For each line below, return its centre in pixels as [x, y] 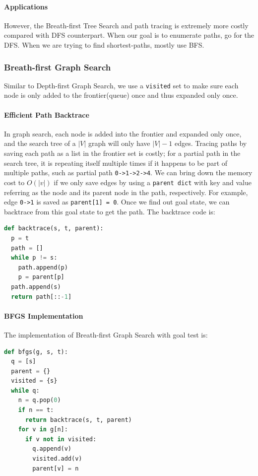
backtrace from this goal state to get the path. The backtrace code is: [110, 211]
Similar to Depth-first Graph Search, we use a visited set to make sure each [121, 85]
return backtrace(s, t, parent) [78, 420]
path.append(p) [43, 267]
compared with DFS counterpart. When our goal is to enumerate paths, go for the [129, 35]
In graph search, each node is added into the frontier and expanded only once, [123, 133]
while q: [25, 390]
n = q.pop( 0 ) [39, 400]
